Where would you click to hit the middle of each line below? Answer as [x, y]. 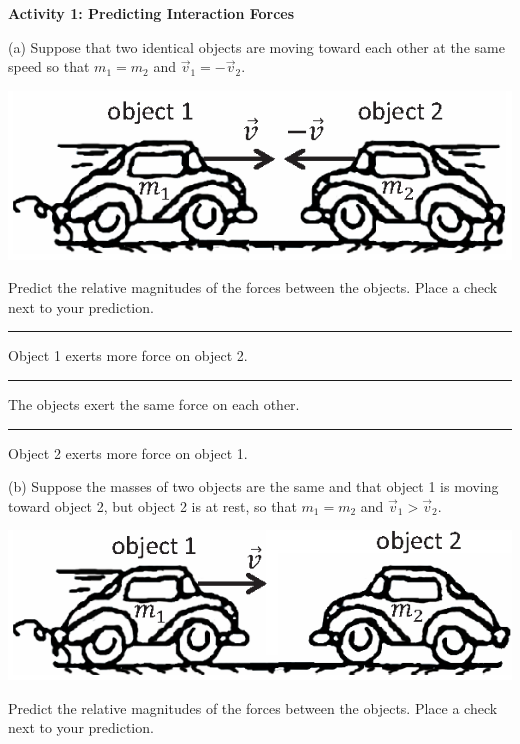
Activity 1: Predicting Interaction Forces [151, 13]
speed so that [49, 66]
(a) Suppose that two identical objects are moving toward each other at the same [256, 46]
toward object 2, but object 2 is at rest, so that [152, 505]
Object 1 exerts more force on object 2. [128, 355]
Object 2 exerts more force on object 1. [128, 452]
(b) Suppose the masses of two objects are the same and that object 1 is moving [253, 486]
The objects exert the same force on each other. [154, 404]
